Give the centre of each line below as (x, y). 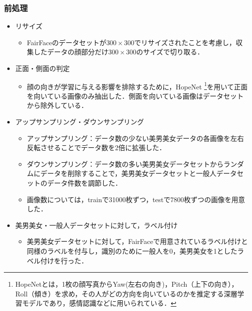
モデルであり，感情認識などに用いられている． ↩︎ (99, 303)
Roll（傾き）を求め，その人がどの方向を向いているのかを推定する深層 (126, 293)
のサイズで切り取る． (170, 52)
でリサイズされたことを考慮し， (185, 42)
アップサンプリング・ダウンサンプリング (79, 122)
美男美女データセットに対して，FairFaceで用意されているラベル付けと (137, 241)
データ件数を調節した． (85, 183)
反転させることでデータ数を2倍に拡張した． (96, 147)
